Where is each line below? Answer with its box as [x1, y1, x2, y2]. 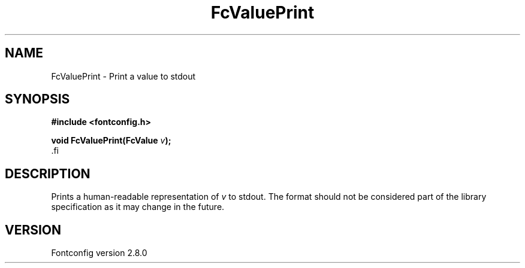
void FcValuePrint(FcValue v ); [51, 135, 171, 146]
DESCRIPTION [5, 166, 90, 181]
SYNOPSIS [5, 92, 70, 107]
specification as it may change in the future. [51, 202, 225, 212]
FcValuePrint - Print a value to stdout [51, 71, 196, 81]
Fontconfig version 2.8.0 [51, 248, 147, 258]
